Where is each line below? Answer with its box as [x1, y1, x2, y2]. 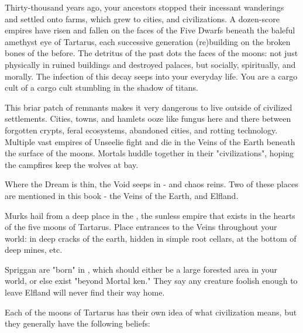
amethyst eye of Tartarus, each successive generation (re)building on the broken [5, 35, 291, 47]
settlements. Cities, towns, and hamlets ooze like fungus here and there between [5, 112, 291, 125]
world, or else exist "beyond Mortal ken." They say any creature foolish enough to [5, 274, 298, 287]
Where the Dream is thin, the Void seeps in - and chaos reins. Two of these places [5, 178, 298, 190]
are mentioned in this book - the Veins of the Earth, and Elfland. [5, 189, 239, 201]
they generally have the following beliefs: [5, 317, 150, 329]
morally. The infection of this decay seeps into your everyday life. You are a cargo [5, 70, 298, 82]
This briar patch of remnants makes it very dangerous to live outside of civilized [5, 101, 292, 113]
